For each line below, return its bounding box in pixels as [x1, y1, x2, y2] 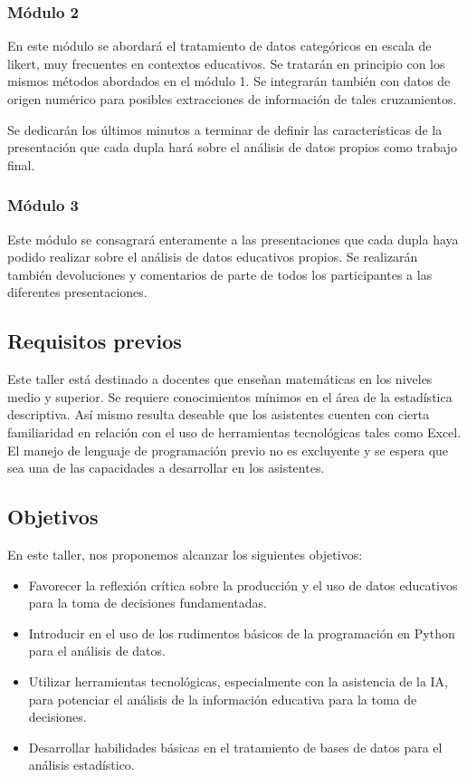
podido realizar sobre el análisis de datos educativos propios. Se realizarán [7, 247, 418, 266]
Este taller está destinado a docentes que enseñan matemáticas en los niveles [7, 369, 433, 388]
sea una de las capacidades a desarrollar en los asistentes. [7, 458, 325, 477]
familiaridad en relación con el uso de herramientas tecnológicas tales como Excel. [7, 422, 462, 441]
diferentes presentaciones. [7, 283, 148, 302]
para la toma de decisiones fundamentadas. [28, 593, 267, 612]
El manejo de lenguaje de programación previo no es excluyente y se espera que [7, 440, 449, 459]
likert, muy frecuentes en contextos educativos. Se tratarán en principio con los [7, 53, 445, 72]
